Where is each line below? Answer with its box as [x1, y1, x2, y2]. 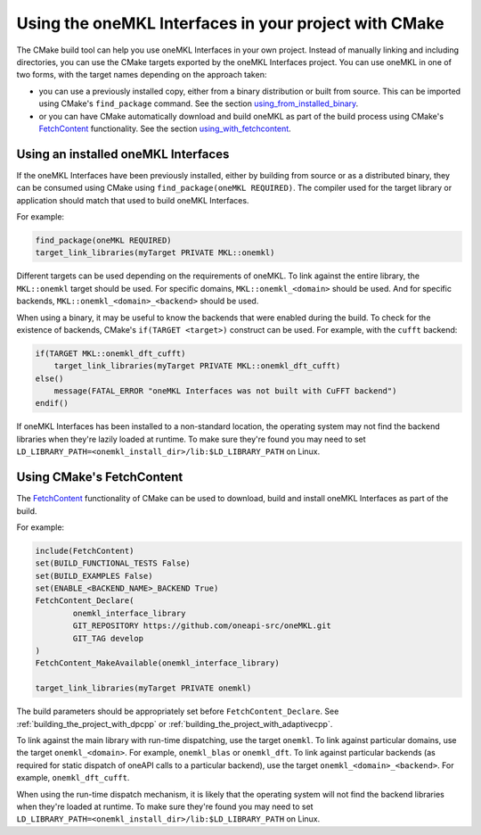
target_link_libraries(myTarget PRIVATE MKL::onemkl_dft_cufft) [53, 361, 341, 371]
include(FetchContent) [35, 545, 135, 556]
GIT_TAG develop [72, 633, 144, 643]
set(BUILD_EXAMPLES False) [35, 571, 153, 581]
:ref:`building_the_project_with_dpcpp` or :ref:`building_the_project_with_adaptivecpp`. [16, 718, 333, 729]
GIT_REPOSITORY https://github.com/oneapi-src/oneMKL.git [72, 621, 331, 631]
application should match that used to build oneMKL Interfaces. [16, 194, 249, 205]
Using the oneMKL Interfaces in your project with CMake [16, 13, 444, 33]
